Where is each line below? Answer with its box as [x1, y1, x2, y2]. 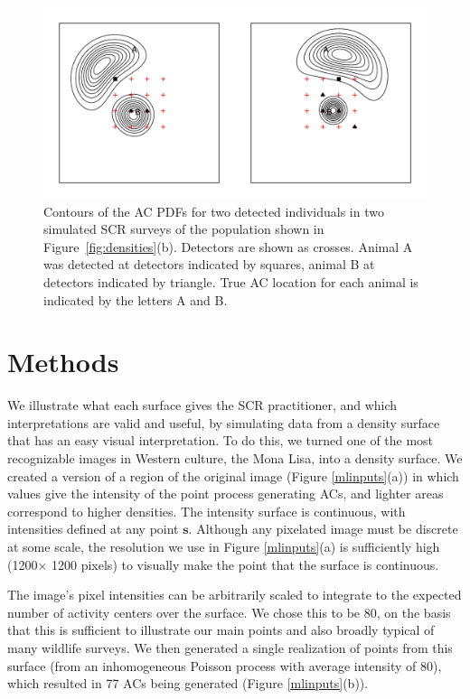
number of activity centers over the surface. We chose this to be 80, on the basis [7, 602, 451, 621]
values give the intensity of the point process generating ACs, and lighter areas [7, 484, 444, 503]
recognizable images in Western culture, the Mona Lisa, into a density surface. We [7, 449, 463, 468]
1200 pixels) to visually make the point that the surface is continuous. [52, 555, 439, 573]
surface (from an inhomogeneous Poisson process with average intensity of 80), [7, 656, 442, 675]
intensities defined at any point [7, 519, 179, 538]
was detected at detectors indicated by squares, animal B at [43, 255, 375, 274]
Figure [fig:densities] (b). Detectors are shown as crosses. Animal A [43, 237, 413, 256]
